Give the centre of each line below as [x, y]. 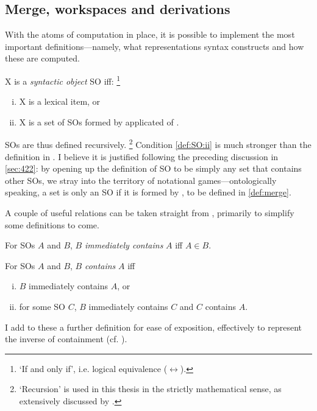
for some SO [42, 307]
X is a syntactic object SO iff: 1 [63, 80]
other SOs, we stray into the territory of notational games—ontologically [141, 180]
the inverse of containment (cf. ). [66, 339]
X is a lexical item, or [60, 101]
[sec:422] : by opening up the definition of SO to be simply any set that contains [153, 168]
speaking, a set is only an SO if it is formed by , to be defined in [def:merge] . [148, 192]
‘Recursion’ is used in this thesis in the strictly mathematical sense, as [150, 389]
